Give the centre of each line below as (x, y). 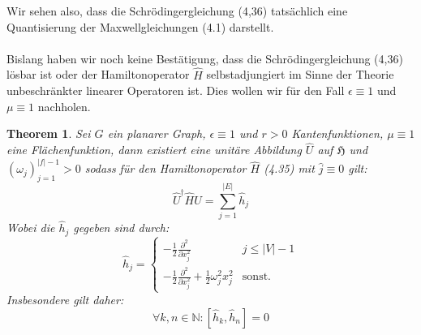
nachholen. (64, 106)
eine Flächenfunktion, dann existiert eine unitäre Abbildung (154, 150)
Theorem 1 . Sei (49, 133)
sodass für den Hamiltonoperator (165, 168)
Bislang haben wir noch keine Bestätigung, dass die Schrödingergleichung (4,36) (205, 58)
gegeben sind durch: (121, 228)
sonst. (256, 277)
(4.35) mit (289, 168)
